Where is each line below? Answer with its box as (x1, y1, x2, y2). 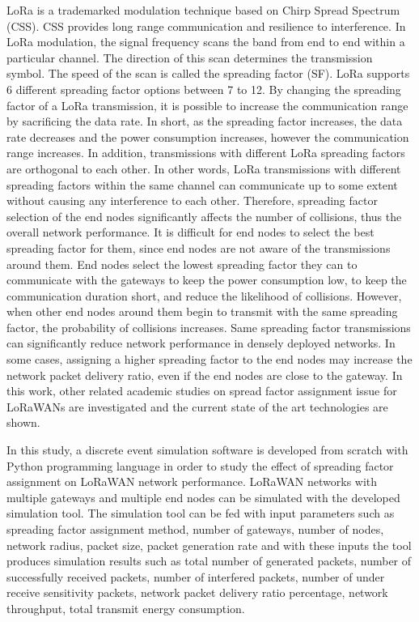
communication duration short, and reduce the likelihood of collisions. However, (6, 287, 402, 304)
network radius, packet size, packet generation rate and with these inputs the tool (6, 536, 412, 553)
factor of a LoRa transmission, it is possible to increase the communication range (6, 96, 408, 113)
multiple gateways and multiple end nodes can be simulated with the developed (6, 488, 400, 505)
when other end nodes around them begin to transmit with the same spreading (6, 303, 398, 320)
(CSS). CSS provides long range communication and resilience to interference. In (6, 17, 406, 34)
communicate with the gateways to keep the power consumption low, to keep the (6, 271, 407, 288)
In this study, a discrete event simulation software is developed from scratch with (6, 441, 408, 458)
